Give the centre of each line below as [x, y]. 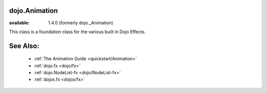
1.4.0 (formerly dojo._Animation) [81, 23]
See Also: [24, 46]
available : [19, 23]
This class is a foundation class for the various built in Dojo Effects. [77, 32]
